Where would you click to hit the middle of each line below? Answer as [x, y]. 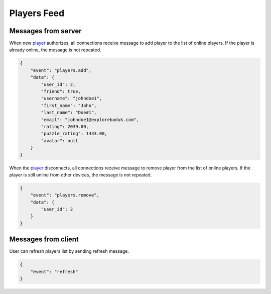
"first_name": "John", [69, 105]
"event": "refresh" [54, 272]
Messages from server [46, 31]
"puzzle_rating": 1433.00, [74, 134]
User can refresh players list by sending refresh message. [69, 251]
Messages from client [44, 239]
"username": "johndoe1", [72, 99]
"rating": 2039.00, [65, 126]
